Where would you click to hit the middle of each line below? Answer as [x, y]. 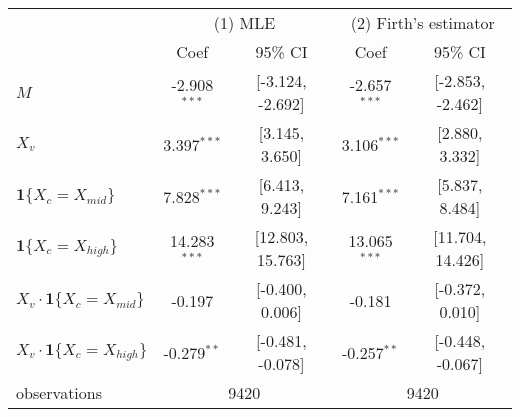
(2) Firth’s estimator [422, 22]
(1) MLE [244, 22]
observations [59, 392]
